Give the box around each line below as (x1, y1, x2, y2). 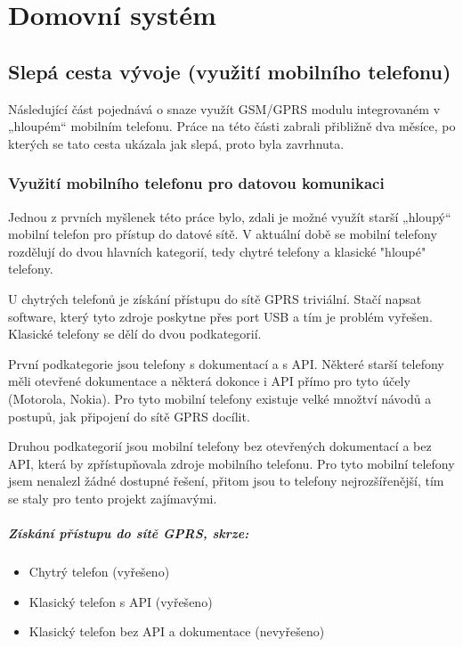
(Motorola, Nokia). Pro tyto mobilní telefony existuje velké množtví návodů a (8, 389, 432, 407)
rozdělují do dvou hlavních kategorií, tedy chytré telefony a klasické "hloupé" (8, 242, 426, 260)
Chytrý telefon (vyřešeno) (28, 562, 170, 581)
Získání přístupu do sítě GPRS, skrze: (8, 524, 249, 543)
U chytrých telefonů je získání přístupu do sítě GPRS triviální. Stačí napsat (8, 289, 422, 307)
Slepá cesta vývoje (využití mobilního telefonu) (8, 57, 451, 85)
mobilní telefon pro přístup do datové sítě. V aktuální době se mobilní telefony (8, 225, 437, 243)
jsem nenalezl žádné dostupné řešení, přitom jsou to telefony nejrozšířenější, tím (8, 471, 444, 490)
